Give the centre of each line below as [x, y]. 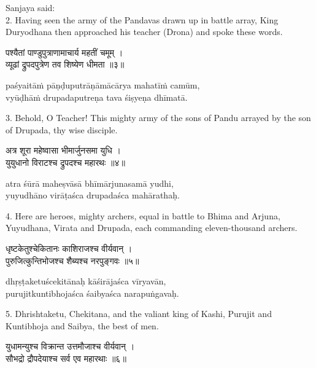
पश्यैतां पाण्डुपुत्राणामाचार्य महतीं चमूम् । [64, 52]
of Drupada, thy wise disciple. [62, 129]
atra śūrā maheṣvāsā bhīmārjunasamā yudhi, [90, 183]
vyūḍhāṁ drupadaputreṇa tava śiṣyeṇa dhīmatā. [97, 97]
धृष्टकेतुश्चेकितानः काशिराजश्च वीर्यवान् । [69, 248]
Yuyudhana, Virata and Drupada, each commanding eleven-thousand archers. [152, 228]
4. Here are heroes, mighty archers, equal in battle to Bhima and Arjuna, [143, 215]
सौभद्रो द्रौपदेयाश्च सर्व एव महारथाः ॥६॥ [66, 358]
